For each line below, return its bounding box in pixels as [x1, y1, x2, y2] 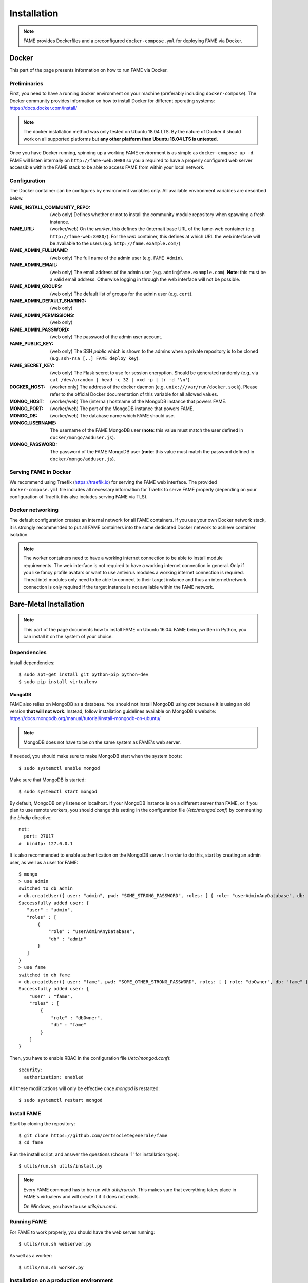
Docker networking [9, 506, 59, 513]
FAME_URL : [9, 226, 35, 232]
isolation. [9, 531, 29, 537]
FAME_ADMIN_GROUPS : [9, 283, 63, 289]
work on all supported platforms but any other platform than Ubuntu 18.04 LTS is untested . [23, 135, 218, 142]
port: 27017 [24, 833, 54, 839]
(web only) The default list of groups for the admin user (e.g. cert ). [50, 290, 194, 297]
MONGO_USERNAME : [9, 420, 56, 426]
